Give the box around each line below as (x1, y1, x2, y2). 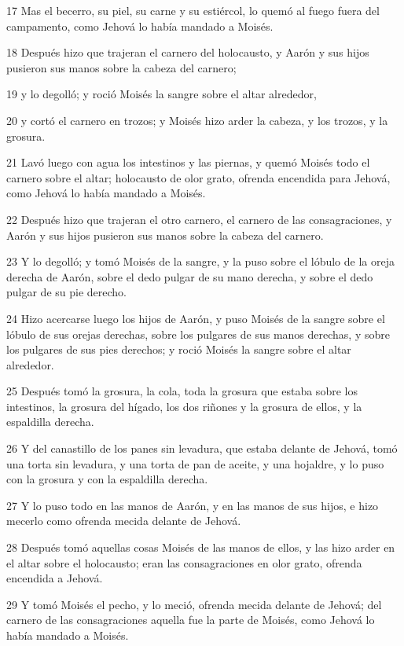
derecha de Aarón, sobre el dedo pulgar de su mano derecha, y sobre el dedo (6, 268, 373, 284)
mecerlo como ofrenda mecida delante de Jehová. (6, 512, 241, 529)
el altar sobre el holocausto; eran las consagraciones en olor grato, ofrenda (6, 554, 362, 571)
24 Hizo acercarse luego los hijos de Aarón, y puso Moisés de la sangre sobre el (6, 310, 385, 326)
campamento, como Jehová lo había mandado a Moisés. (6, 17, 274, 34)
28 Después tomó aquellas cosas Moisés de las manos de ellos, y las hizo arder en (6, 539, 395, 556)
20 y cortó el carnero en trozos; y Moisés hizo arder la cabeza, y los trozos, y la (6, 112, 388, 128)
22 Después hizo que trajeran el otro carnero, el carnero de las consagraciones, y (6, 211, 392, 227)
